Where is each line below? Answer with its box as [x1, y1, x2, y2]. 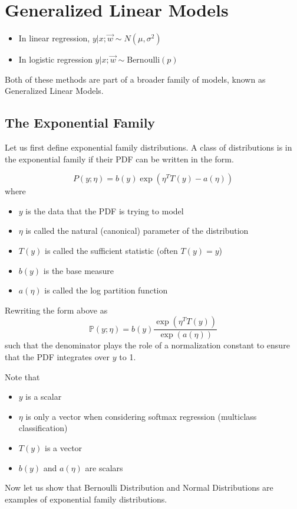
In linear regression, [18, 32, 90, 44]
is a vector [44, 442, 82, 454]
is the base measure [43, 264, 114, 276]
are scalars [85, 461, 123, 474]
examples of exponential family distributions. [5, 492, 167, 505]
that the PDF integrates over [5, 351, 110, 363]
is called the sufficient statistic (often [44, 244, 178, 257]
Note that [5, 370, 40, 383]
